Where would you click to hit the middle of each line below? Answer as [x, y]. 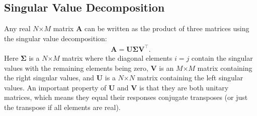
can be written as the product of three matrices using [167, 28]
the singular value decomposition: [56, 38]
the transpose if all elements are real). [62, 107]
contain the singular [222, 57]
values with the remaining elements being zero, [76, 68]
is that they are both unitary [184, 87]
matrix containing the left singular [190, 78]
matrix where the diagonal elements [117, 57]
